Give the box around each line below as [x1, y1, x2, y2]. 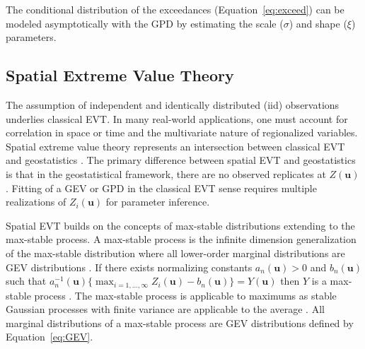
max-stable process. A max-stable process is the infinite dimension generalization [6, 232, 357, 247]
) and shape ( [289, 16, 347, 30]
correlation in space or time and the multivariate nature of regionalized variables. [6, 125, 358, 140]
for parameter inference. [105, 194, 210, 209]
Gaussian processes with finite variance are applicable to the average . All [6, 302, 325, 317]
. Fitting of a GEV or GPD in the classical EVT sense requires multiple [6, 180, 317, 195]
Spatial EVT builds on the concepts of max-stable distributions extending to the [6, 218, 355, 232]
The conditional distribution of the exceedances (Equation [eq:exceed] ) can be [6, 2, 344, 16]
